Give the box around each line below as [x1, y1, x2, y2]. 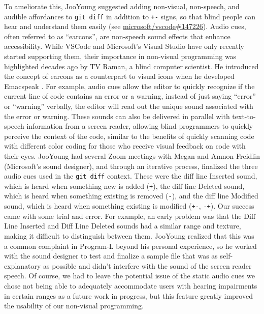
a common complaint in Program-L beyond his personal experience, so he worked [4, 240, 257, 251]
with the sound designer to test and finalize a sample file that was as [4, 250, 218, 261]
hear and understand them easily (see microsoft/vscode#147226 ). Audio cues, [4, 21, 246, 32]
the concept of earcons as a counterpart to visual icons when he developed [4, 71, 235, 81]
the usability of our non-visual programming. [4, 300, 144, 311]
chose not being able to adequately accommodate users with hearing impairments [4, 280, 257, 291]
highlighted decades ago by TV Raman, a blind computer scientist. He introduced [4, 61, 259, 71]
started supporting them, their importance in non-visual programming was [4, 51, 237, 62]
